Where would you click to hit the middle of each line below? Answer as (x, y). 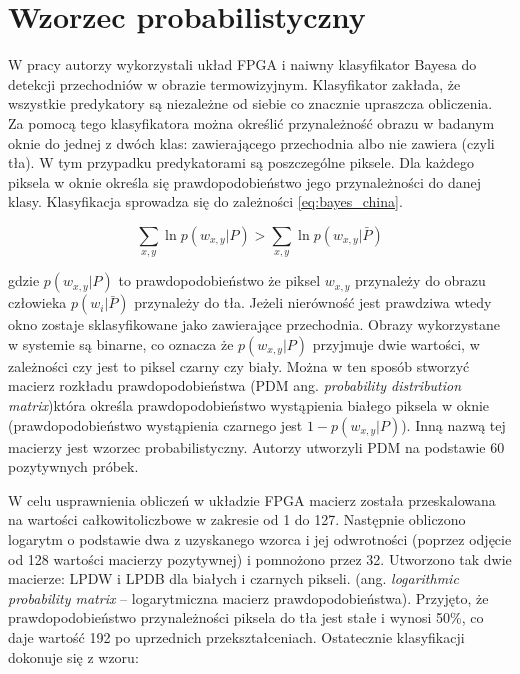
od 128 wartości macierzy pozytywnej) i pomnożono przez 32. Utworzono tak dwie (260, 558)
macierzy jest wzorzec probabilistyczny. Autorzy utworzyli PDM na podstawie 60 (256, 446)
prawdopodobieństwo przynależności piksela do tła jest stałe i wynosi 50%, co (246, 617)
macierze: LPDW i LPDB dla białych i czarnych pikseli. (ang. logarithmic (233, 578)
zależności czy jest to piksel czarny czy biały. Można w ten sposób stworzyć (239, 365)
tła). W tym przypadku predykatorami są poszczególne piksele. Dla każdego (241, 162)
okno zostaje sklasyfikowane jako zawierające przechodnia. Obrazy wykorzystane (254, 324)
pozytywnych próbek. (73, 466)
